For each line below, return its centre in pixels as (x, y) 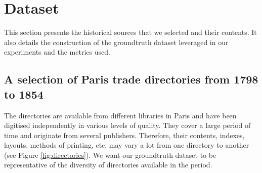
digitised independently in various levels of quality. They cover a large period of (127, 125)
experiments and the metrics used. (57, 52)
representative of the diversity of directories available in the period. (108, 165)
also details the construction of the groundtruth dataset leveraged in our (116, 42)
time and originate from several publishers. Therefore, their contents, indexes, (124, 135)
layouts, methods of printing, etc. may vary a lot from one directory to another (127, 145)
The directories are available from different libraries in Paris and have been (120, 115)
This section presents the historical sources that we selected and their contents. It (130, 32)
